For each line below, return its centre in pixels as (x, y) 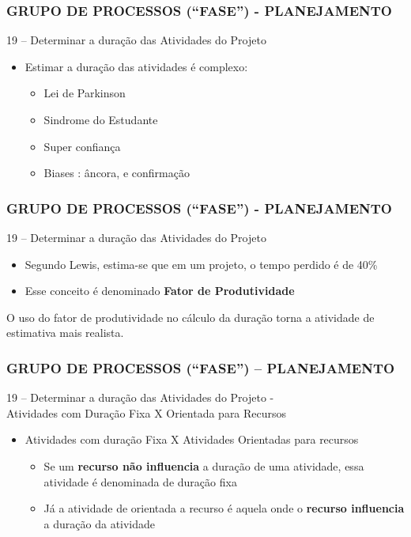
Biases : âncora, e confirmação (117, 173)
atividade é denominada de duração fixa (140, 481)
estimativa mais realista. (65, 333)
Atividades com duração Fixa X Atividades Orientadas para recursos (192, 439)
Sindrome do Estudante (101, 119)
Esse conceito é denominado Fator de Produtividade (160, 291)
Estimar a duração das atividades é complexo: (136, 66)
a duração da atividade (100, 523)
